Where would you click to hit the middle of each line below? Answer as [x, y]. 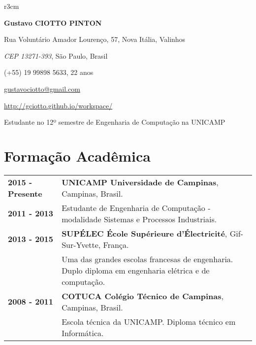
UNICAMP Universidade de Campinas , [140, 182]
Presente [25, 193]
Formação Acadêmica [77, 155]
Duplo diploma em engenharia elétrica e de [136, 270]
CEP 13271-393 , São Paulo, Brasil [56, 55]
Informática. [83, 333]
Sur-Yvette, [81, 244]
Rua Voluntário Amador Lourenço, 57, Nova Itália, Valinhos [95, 39]
